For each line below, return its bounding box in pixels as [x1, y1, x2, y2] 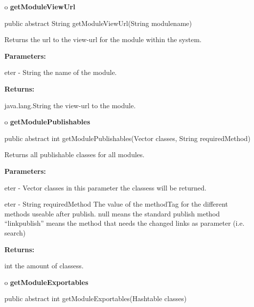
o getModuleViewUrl [4, 1, 75, 11]
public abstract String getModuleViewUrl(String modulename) [4, 18, 192, 28]
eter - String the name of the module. [4, 67, 117, 77]
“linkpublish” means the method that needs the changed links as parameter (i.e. [4, 218, 245, 228]
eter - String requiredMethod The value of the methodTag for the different [4, 199, 228, 209]
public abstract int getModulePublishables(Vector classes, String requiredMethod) [4, 133, 251, 143]
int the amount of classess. [4, 260, 84, 271]
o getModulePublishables [4, 117, 90, 127]
